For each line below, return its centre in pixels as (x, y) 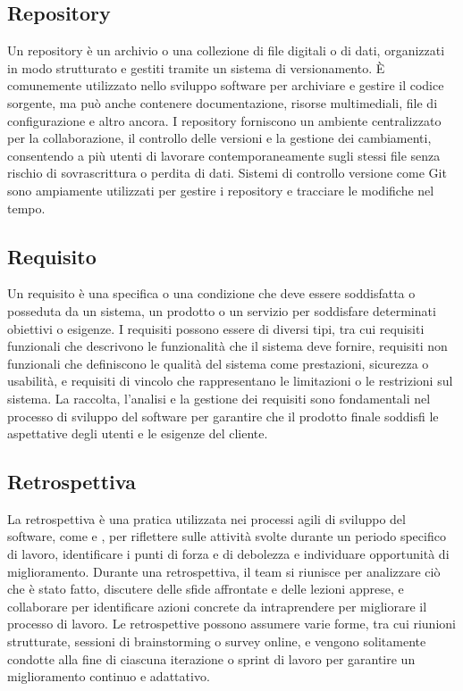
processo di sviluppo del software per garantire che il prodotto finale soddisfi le (223, 416)
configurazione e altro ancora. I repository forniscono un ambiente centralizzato (224, 120)
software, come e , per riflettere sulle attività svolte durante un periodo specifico (227, 536)
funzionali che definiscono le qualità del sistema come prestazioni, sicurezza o (218, 363)
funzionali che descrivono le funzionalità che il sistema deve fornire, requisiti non (227, 346)
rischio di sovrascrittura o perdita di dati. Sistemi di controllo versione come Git (227, 173)
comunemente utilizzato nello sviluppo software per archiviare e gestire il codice (226, 85)
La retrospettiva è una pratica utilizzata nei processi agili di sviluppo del (206, 518)
